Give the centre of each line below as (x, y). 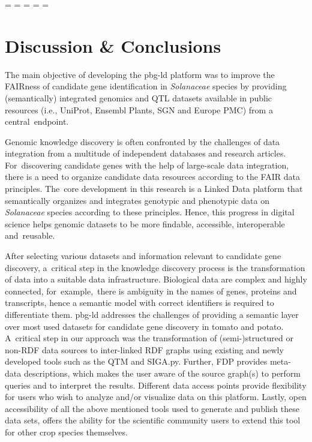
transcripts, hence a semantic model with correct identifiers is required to (139, 303)
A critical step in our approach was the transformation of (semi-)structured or (149, 338)
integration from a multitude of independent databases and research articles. (145, 153)
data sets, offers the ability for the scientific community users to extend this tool (153, 420)
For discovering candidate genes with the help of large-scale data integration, (147, 165)
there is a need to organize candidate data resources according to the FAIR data (152, 177)
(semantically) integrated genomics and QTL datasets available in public (139, 97)
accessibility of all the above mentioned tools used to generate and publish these (152, 408)
